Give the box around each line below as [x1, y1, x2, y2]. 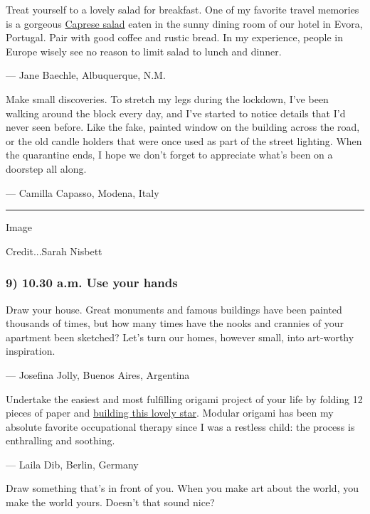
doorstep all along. [6, 161, 87, 176]
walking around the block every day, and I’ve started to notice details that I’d [6, 105, 346, 120]
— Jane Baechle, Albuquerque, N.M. [6, 68, 166, 82]
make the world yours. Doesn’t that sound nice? [6, 495, 215, 510]
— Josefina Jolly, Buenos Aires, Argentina [6, 367, 190, 382]
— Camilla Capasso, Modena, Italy [6, 185, 159, 200]
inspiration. [6, 343, 55, 358]
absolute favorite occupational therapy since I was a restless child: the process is [6, 419, 355, 434]
